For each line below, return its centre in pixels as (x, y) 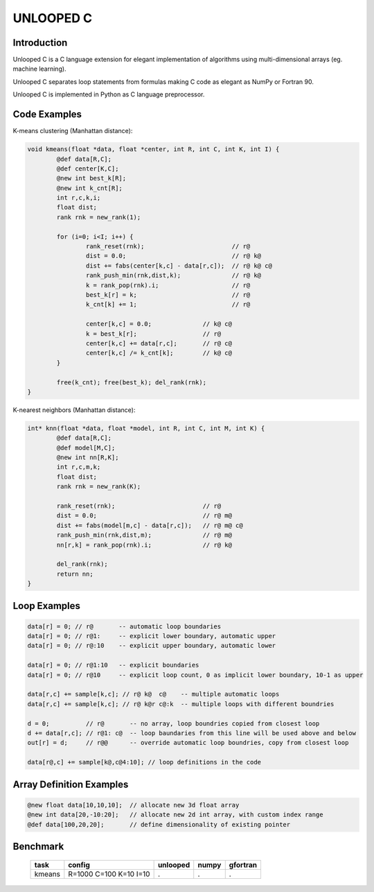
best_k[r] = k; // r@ (168, 294)
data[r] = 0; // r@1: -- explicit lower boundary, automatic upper (152, 636)
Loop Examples (47, 606)
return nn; (75, 574)
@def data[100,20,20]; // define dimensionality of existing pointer (159, 824)
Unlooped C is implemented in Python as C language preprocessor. (109, 94)
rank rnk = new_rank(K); (99, 487)
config (79, 865)
